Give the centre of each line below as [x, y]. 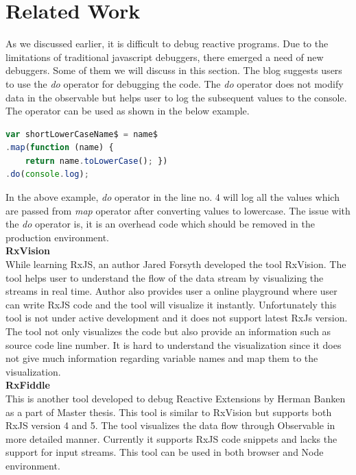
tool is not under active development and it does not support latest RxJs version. [177, 318]
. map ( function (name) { [60, 148]
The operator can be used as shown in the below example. [128, 111]
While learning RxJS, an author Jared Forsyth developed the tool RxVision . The [176, 264]
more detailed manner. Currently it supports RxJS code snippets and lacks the [171, 438]
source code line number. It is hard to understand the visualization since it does [174, 344]
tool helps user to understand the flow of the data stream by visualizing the [165, 277]
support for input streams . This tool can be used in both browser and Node [165, 452]
